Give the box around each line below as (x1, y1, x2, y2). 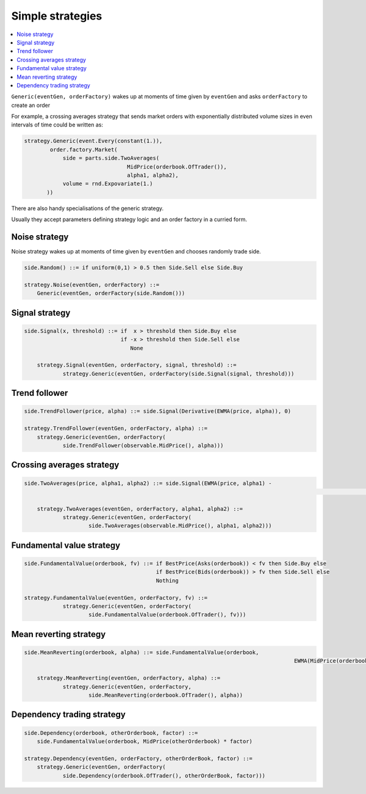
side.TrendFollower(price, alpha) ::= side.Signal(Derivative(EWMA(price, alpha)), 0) (24, 408, 292, 415)
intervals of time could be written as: (11, 121, 104, 128)
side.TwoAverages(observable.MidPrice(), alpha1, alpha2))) (88, 522, 272, 530)
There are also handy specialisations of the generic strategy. (11, 205, 164, 212)
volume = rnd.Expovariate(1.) (62, 180, 153, 188)
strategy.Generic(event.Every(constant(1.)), (24, 137, 163, 145)
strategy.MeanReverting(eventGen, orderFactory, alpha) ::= (37, 675, 221, 682)
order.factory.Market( (49, 146, 118, 153)
